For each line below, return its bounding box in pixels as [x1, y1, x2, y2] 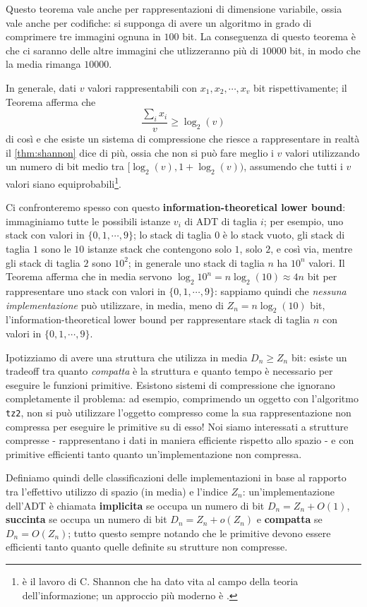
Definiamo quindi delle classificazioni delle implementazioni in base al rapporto [6, 470, 347, 485]
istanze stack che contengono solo [87, 241, 231, 256]
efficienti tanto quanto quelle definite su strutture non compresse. [6, 539, 288, 554]
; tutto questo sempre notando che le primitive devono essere [68, 525, 331, 540]
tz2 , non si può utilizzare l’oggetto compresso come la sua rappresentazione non [6, 404, 351, 419]
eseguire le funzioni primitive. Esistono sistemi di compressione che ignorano [6, 377, 335, 392]
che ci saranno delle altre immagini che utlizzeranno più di [6, 42, 258, 57]
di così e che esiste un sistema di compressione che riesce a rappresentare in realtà [6, 131, 360, 145]
